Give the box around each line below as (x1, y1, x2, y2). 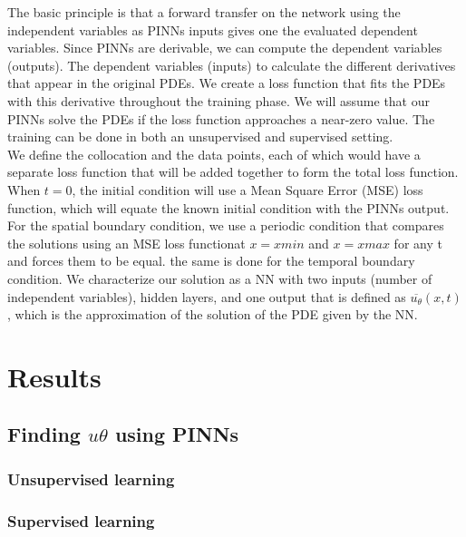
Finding (7, 420, 81, 448)
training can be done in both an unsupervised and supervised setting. (7, 127, 393, 146)
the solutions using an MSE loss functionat (7, 233, 246, 252)
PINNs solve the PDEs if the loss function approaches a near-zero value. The (7, 109, 435, 128)
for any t (393, 233, 442, 252)
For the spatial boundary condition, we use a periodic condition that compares (7, 216, 444, 235)
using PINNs (114, 420, 239, 448)
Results (7, 357, 102, 395)
